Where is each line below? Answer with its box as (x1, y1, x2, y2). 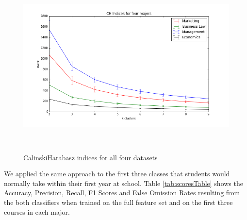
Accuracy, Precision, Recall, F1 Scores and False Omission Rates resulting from (4, 187, 240, 198)
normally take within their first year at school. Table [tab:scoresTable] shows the (4, 178, 243, 188)
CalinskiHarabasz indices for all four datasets (23, 152, 158, 162)
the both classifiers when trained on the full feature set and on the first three (4, 197, 233, 207)
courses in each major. (4, 206, 70, 217)
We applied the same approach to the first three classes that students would (4, 169, 230, 179)
